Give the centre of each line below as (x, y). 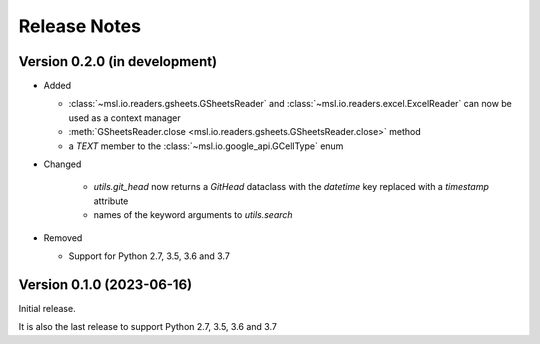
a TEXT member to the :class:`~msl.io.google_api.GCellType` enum (206, 146)
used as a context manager (124, 117)
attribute (111, 201)
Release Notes (80, 26)
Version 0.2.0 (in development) (118, 61)
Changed (62, 164)
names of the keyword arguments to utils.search (193, 215)
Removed (63, 237)
